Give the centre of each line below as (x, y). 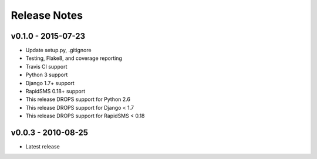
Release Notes (47, 15)
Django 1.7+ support (50, 83)
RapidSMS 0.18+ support (55, 92)
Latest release (43, 147)
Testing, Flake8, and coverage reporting (74, 58)
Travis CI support (46, 66)
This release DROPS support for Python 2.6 (78, 99)
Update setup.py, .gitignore (58, 50)
